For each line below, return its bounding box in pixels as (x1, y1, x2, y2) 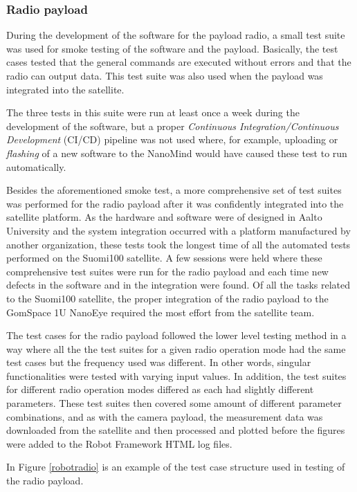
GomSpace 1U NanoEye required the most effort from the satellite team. (6, 304, 315, 319)
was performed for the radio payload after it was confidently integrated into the (6, 196, 344, 210)
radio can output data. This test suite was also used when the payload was (6, 69, 323, 82)
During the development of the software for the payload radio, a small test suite (6, 28, 345, 42)
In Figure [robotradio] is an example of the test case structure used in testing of (6, 459, 345, 474)
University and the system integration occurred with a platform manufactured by (6, 223, 351, 237)
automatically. (6, 159, 66, 174)
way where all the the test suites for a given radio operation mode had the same (6, 341, 346, 356)
